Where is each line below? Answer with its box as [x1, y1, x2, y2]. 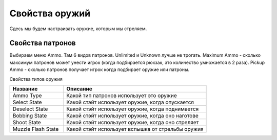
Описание [66, 85, 92, 92]
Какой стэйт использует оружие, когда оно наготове [66, 112, 199, 120]
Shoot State [12, 119, 41, 126]
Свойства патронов [9, 39, 76, 48]
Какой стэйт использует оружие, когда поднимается [66, 105, 199, 112]
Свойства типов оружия [9, 76, 63, 82]
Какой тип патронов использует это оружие [66, 92, 177, 99]
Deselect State [12, 105, 48, 112]
